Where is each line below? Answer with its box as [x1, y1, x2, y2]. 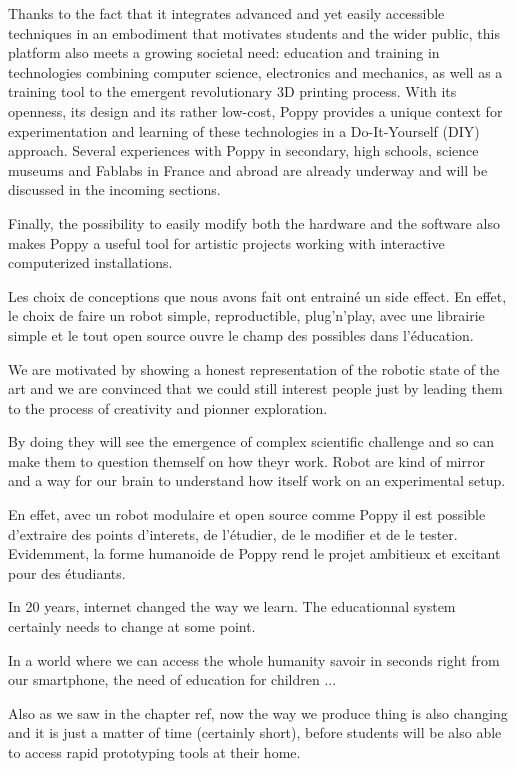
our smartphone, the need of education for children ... [8, 669, 337, 690]
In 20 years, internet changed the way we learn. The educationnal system [8, 596, 456, 617]
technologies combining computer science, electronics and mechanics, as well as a [8, 61, 503, 82]
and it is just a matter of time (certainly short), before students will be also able [8, 722, 502, 743]
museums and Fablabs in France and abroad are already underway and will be [8, 159, 488, 180]
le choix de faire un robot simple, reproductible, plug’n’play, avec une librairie [8, 305, 485, 326]
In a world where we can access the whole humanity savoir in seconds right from [8, 649, 500, 670]
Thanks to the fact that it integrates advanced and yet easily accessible [8, 3, 445, 23]
